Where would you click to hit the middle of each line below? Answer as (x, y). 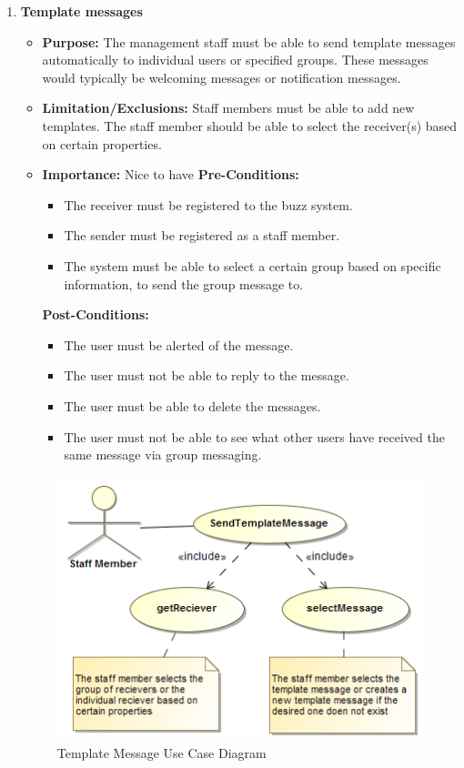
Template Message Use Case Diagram (161, 752)
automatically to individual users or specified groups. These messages (235, 60)
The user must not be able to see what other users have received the (254, 436)
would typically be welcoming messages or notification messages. (222, 77)
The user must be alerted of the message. (179, 344)
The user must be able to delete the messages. (192, 405)
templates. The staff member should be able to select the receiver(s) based (250, 125)
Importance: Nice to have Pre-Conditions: (171, 174)
